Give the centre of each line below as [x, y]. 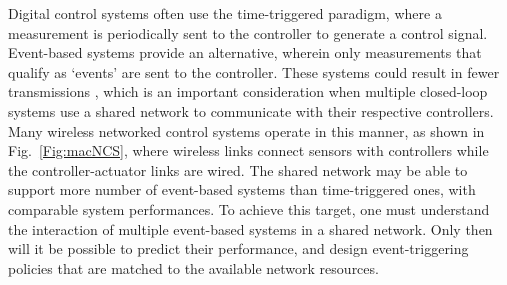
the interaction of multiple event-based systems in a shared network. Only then [250, 228]
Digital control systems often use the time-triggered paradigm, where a [225, 13]
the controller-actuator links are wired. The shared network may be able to [238, 169]
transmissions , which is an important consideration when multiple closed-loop [248, 91]
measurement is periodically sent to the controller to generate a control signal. [248, 32]
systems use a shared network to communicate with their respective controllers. [251, 110]
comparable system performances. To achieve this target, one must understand [249, 208]
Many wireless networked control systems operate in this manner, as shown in [246, 130]
